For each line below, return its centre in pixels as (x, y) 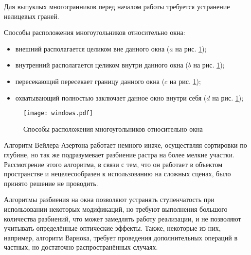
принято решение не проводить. (51, 183)
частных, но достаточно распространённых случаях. (81, 247)
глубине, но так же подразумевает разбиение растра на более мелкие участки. (119, 154)
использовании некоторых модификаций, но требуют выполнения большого (116, 209)
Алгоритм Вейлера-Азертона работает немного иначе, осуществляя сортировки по (125, 145)
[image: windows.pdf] (58, 113)
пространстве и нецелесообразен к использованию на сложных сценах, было (117, 174)
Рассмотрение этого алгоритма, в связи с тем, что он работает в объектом (113, 164)
